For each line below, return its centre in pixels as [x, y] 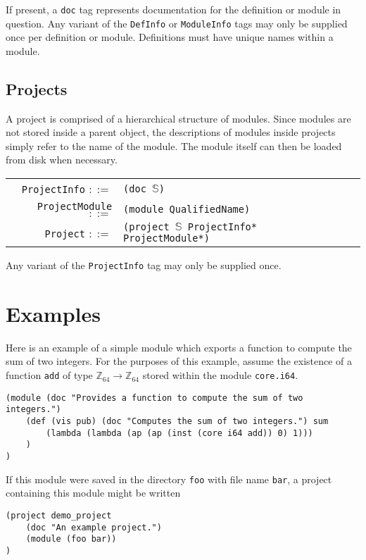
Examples [53, 313]
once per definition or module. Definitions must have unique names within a [170, 37]
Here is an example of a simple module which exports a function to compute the [179, 347]
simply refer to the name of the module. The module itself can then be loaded [174, 145]
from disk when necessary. [62, 160]
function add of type [49, 375]
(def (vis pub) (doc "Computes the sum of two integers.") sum [177, 422]
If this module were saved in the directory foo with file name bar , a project [169, 479]
